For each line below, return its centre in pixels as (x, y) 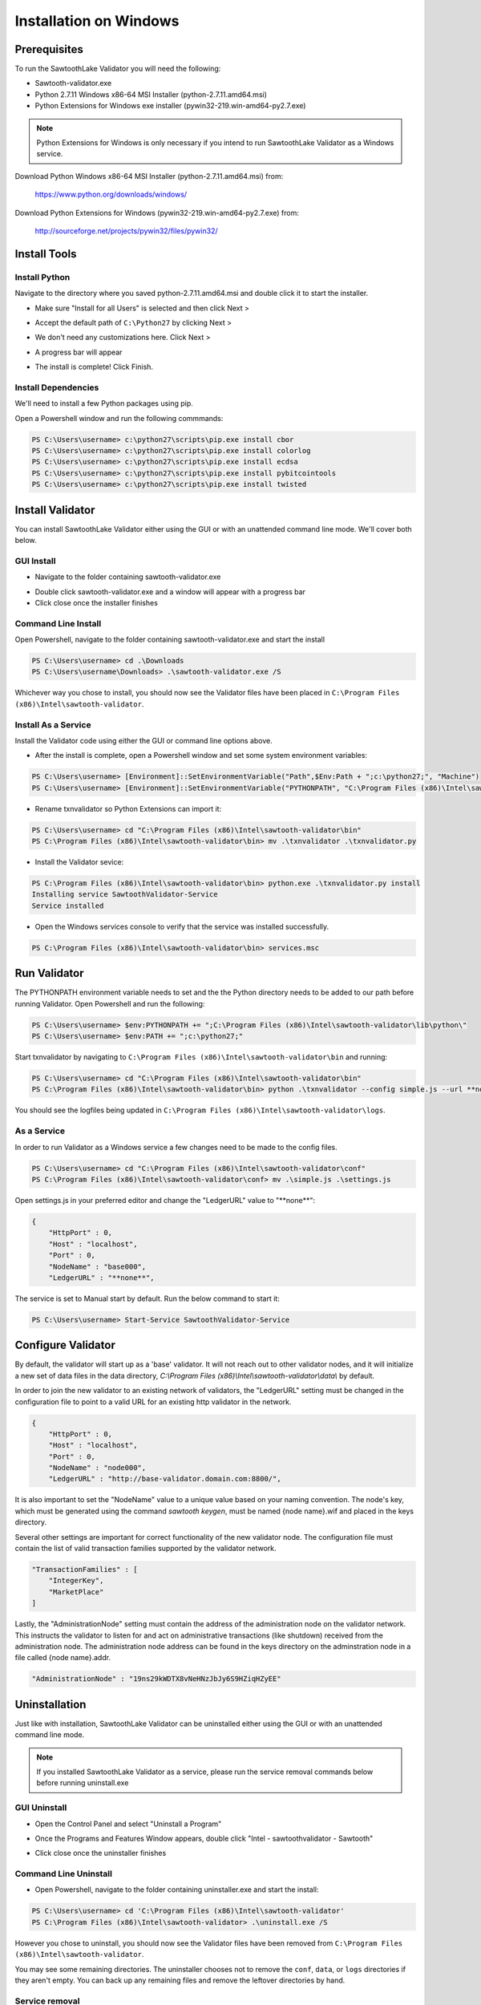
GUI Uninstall (41, 1808)
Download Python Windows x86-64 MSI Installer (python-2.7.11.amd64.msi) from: (149, 176)
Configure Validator (65, 1345)
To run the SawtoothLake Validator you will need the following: (118, 69)
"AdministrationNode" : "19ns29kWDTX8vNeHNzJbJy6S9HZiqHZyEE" (156, 1679)
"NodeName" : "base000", (97, 1266)
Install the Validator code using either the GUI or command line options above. (143, 741)
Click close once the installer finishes (96, 602)
